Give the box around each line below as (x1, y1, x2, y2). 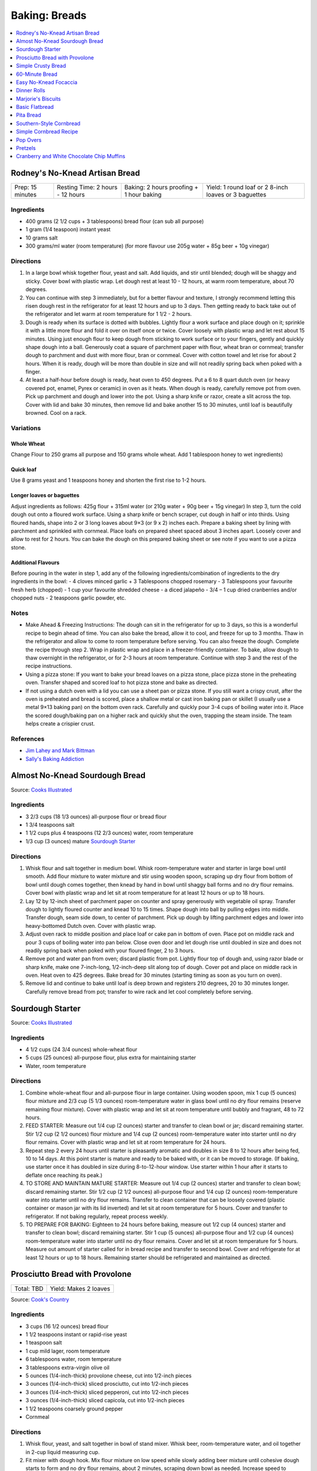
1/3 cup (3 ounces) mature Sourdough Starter (25, 837, 136, 844)
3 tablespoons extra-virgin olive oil (25, 1364, 110, 1371)
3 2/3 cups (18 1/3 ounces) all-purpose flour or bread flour (25, 813, 167, 820)
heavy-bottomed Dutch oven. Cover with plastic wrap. (25, 922, 157, 929)
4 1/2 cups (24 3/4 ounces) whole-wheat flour (25, 1046, 138, 1053)
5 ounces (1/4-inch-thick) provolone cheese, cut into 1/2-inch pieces (25, 1372, 192, 1379)
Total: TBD (14, 1284, 44, 1293)
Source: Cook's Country (11, 1296, 70, 1303)
